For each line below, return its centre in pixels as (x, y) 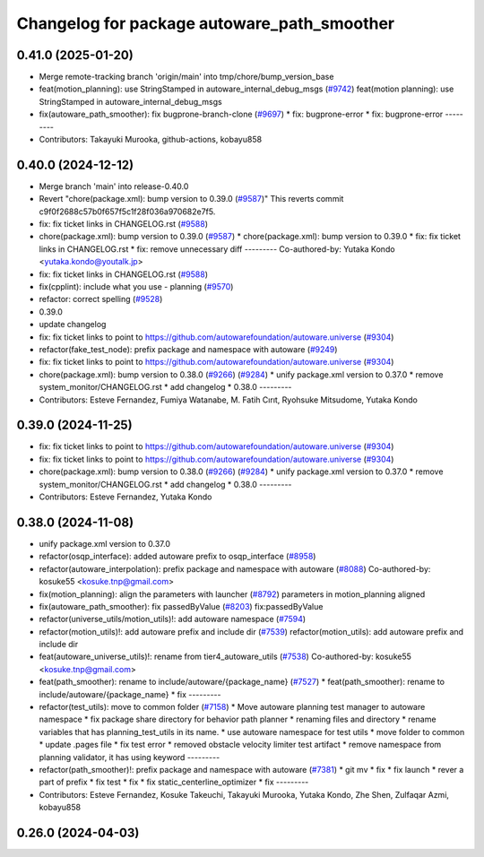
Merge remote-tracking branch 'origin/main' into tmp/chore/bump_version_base (186, 77)
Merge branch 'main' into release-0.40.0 (114, 186)
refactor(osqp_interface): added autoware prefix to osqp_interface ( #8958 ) (177, 557)
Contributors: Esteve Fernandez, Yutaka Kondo (125, 497)
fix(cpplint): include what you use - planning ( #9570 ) (136, 287)
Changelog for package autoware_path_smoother (205, 23)
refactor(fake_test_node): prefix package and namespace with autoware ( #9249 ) (188, 349)
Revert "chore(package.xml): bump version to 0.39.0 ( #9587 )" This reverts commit (191, 199)
